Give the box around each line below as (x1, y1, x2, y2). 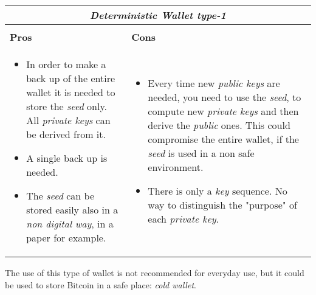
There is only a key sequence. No (148, 184, 287, 198)
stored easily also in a (26, 203, 118, 217)
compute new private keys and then (148, 104, 299, 118)
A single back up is (26, 151, 108, 165)
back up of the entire (26, 71, 115, 85)
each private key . (148, 212, 219, 226)
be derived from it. (26, 127, 106, 141)
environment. (148, 160, 204, 174)
